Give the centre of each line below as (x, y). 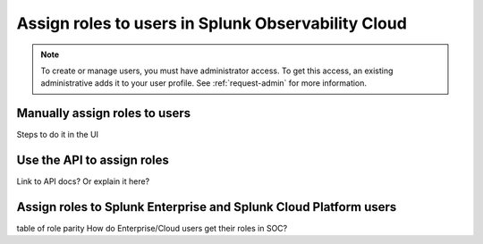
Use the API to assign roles (93, 160)
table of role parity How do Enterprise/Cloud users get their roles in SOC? (152, 229)
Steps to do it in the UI (57, 135)
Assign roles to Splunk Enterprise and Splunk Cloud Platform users (207, 207)
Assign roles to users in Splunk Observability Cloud (212, 23)
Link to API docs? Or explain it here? (83, 181)
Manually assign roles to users (104, 113)
